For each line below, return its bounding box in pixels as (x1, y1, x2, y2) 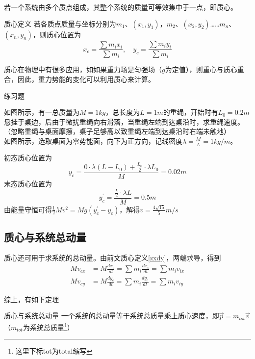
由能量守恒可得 (4, 204, 52, 214)
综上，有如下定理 (4, 294, 59, 304)
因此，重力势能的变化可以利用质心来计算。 (17, 74, 155, 84)
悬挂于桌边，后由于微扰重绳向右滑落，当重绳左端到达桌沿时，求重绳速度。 (4, 116, 244, 127)
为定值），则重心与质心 (165, 64, 237, 75)
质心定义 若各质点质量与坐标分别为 (4, 18, 116, 28)
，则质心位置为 (32, 29, 81, 39)
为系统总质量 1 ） (23, 320, 74, 332)
